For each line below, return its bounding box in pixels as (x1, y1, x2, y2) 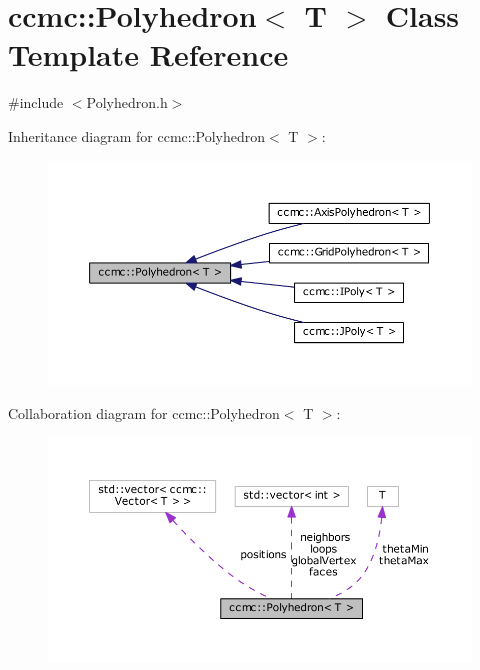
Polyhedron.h (86, 92, 168, 113)
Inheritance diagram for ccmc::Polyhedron (8, 125, 266, 146)
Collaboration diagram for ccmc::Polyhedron (8, 402, 280, 423)
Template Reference (8, 34, 289, 75)
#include (8, 92, 64, 113)
